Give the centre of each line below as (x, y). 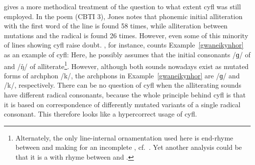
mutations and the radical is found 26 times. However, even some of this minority (126, 35)
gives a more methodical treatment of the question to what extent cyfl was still (123, 6)
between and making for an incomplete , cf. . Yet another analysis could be (129, 147)
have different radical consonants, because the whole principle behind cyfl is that (125, 94)
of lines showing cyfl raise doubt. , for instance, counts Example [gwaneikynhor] (124, 45)
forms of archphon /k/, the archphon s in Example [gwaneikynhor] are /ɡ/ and (122, 75)
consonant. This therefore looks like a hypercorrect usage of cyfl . (101, 114)
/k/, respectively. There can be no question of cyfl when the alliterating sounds (123, 85)
